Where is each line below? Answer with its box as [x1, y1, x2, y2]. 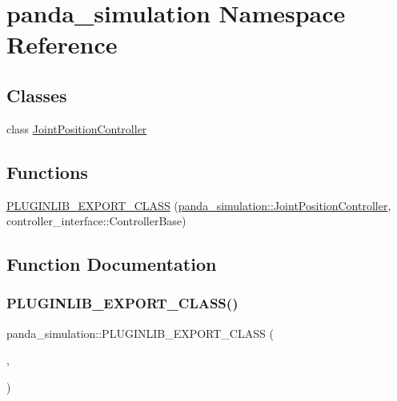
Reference [6, 28, 118, 61]
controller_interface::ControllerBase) [6, 212, 186, 229]
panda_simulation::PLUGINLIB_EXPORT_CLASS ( [6, 324, 274, 341]
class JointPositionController [6, 120, 147, 137]
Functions [6, 159, 88, 184]
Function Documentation [6, 252, 217, 276]
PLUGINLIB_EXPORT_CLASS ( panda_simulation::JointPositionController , [6, 197, 391, 213]
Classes [6, 82, 67, 107]
